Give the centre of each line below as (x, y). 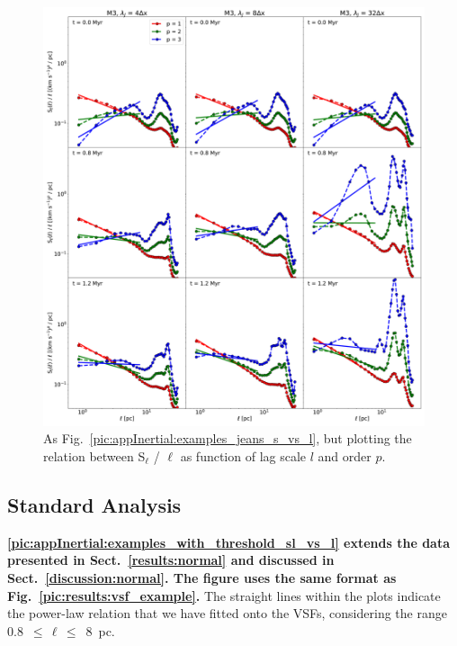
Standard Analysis (94, 505)
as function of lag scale (243, 456)
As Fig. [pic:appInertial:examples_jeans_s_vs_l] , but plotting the (228, 438)
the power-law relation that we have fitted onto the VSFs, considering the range (227, 613)
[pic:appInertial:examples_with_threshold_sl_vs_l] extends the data (229, 542)
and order (345, 456)
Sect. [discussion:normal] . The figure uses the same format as (202, 578)
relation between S (94, 456)
